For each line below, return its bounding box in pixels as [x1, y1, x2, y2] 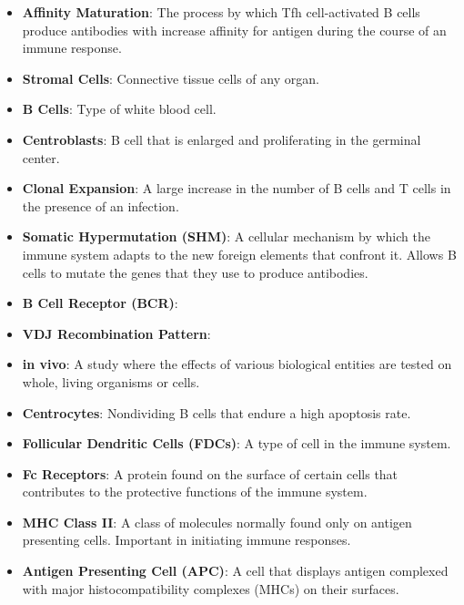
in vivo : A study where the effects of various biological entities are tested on [22, 354, 452, 374]
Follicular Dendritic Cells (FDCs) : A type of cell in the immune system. [22, 434, 451, 453]
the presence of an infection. [22, 196, 179, 215]
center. [22, 148, 60, 167]
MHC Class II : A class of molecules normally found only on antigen [22, 512, 412, 531]
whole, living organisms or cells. [22, 372, 200, 391]
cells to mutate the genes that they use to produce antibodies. [22, 262, 368, 282]
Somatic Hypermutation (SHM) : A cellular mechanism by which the [22, 227, 430, 246]
